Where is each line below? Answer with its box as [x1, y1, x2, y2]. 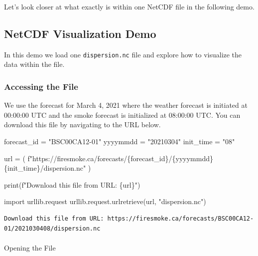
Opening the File [4, 242, 56, 253]
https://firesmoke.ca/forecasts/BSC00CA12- [107, 215, 254, 223]
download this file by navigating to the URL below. [4, 119, 161, 130]
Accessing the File [4, 80, 78, 92]
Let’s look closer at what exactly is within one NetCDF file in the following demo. [4, 1, 255, 11]
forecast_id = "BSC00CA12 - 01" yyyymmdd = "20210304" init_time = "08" [4, 136, 235, 147]
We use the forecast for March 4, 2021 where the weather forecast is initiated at [4, 100, 248, 110]
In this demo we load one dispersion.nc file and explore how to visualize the [4, 49, 242, 59]
